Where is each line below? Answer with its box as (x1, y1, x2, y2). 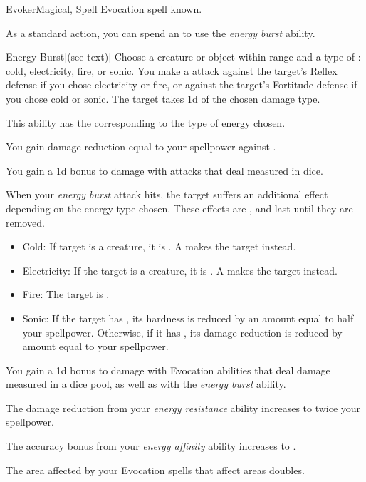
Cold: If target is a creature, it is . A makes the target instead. (22, 239, 296, 254)
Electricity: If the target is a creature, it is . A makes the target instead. (22, 262, 338, 277)
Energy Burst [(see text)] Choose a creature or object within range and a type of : (6, 49, 361, 64)
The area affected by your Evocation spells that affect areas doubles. (6, 462, 305, 477)
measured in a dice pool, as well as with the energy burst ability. (6, 376, 286, 391)
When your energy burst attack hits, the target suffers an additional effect (6, 187, 328, 202)
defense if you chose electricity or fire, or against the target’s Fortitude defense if (6, 77, 357, 92)
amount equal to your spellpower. (22, 339, 169, 354)
